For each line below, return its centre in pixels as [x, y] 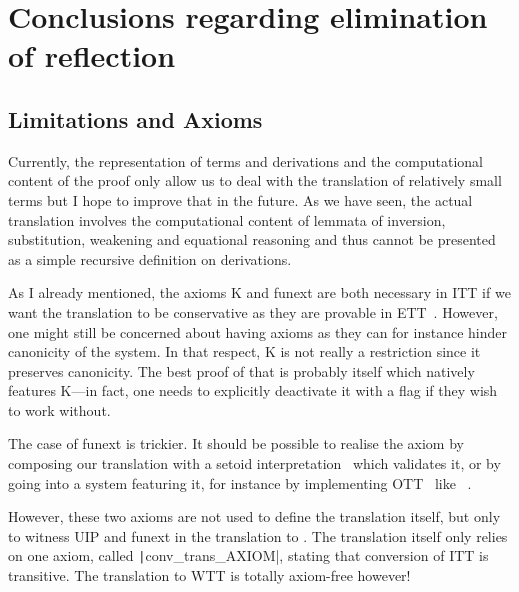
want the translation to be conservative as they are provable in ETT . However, [253, 311]
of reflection [92, 55]
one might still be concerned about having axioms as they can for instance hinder [257, 331]
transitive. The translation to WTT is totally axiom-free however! [209, 575]
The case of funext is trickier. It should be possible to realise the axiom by [236, 443]
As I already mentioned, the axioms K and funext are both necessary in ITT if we [259, 292]
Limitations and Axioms [135, 118]
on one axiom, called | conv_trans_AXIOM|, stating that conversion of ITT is [248, 555]
